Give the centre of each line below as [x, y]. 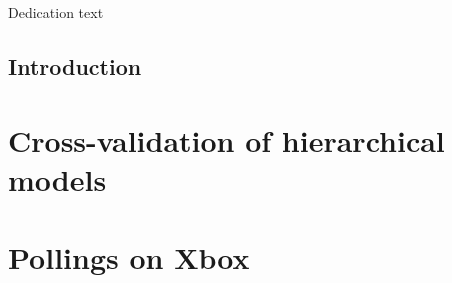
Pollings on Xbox [129, 257]
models [57, 178]
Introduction [75, 65]
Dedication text [56, 12]
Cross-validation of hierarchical [226, 139]
